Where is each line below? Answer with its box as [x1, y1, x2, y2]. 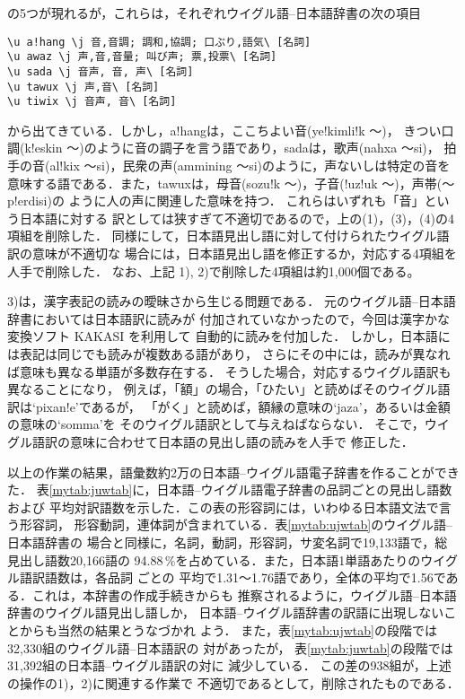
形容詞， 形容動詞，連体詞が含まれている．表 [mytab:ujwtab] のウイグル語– [19, 515, 452, 534]
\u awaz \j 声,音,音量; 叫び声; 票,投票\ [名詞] [7, 50, 277, 64]
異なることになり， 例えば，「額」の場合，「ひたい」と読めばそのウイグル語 [7, 380, 451, 398]
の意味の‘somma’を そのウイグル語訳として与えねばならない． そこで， [7, 415, 425, 433]
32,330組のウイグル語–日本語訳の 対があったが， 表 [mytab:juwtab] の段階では [7, 638, 453, 657]
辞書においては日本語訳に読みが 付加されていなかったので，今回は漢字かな [7, 309, 450, 328]
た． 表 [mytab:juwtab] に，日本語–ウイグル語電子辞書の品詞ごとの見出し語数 [7, 480, 452, 499]
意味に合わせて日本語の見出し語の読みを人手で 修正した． [69, 432, 414, 450]
